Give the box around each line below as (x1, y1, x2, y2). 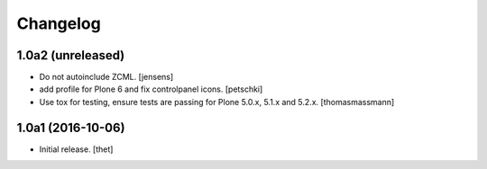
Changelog (16, 13, 101, 33)
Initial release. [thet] (39, 144, 114, 155)
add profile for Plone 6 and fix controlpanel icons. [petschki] (39, 84, 263, 94)
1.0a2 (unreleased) (16, 48, 125, 63)
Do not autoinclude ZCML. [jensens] (39, 72, 174, 83)
